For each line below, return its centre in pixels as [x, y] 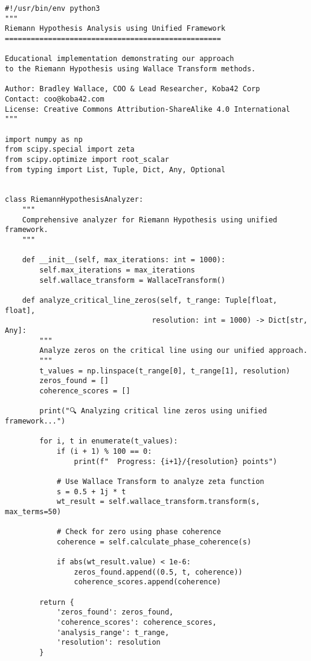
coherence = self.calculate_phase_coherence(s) [154, 542]
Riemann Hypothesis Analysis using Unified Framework [115, 29]
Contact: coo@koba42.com [55, 99]
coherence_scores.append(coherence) [147, 582]
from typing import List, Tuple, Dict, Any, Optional [115, 169]
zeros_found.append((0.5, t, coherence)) [158, 572]
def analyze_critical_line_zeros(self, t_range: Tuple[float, [150, 301]
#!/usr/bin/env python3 [53, 8]
